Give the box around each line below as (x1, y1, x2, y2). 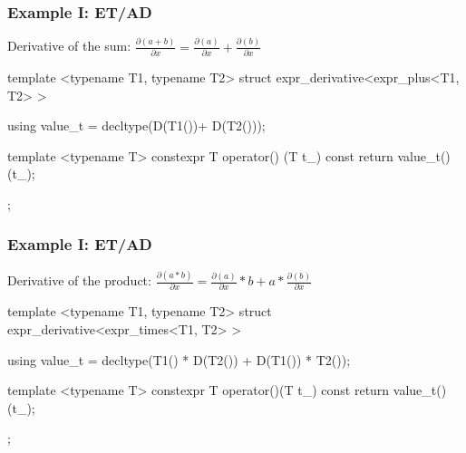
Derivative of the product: (7, 271, 151, 289)
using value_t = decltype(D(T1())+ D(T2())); (7, 116, 266, 135)
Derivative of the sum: (7, 36, 131, 55)
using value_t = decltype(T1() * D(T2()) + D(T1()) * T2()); (7, 350, 351, 369)
